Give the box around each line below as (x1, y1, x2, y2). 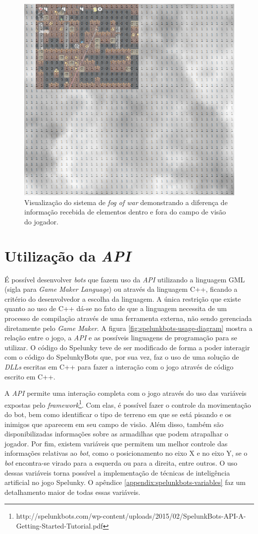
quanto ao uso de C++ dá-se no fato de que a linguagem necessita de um (4, 303, 227, 314)
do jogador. (24, 216, 58, 226)
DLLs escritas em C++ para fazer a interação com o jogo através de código (4, 361, 234, 372)
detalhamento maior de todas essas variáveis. (4, 486, 141, 497)
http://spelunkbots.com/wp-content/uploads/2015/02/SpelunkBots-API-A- (16, 511, 246, 521)
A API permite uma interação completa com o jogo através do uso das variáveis (4, 388, 247, 398)
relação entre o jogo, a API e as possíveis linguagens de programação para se (4, 332, 237, 343)
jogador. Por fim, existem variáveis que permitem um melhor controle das (4, 438, 228, 448)
